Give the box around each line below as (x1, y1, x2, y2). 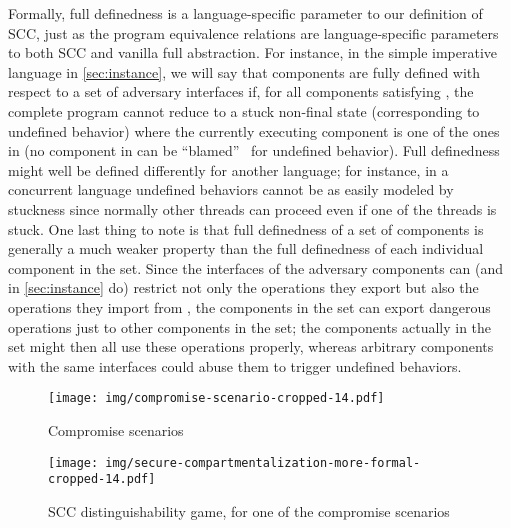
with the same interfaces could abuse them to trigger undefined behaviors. (8, 355, 462, 376)
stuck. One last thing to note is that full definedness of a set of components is (8, 218, 484, 239)
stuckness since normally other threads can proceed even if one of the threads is (8, 198, 497, 219)
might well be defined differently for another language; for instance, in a (8, 159, 449, 180)
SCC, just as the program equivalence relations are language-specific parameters (8, 22, 499, 43)
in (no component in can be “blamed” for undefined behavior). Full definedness (8, 140, 500, 161)
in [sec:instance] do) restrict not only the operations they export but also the (8, 277, 479, 298)
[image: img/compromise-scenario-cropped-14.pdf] (48, 391, 385, 406)
